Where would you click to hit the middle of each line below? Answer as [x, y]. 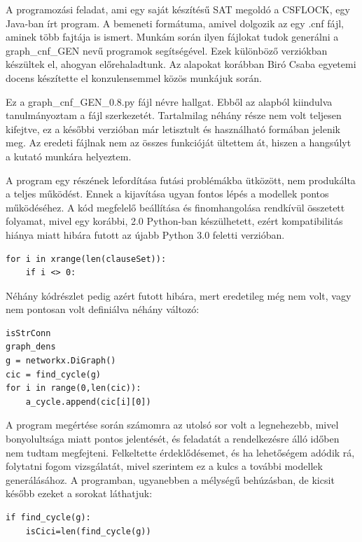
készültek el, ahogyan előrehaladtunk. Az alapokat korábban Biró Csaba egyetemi [181, 64]
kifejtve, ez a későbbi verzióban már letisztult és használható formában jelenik [173, 128]
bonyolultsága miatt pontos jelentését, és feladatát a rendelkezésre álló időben [173, 439]
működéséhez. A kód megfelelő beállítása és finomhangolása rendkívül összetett [175, 207]
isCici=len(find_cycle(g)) [88, 531]
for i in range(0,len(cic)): [74, 388]
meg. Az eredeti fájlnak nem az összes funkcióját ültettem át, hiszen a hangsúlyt [179, 143]
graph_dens [31, 347]
